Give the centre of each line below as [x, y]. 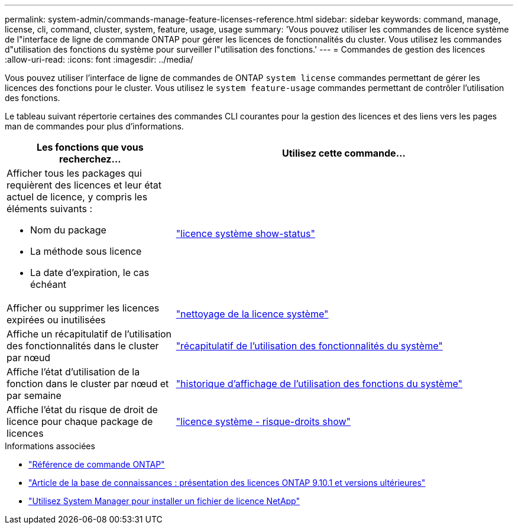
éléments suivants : [50, 209]
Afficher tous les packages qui [74, 173]
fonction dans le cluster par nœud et [88, 384]
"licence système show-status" [245, 233]
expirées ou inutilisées [56, 320]
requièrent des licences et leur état [84, 185]
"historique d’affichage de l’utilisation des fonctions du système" [319, 384]
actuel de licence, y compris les [77, 197]
